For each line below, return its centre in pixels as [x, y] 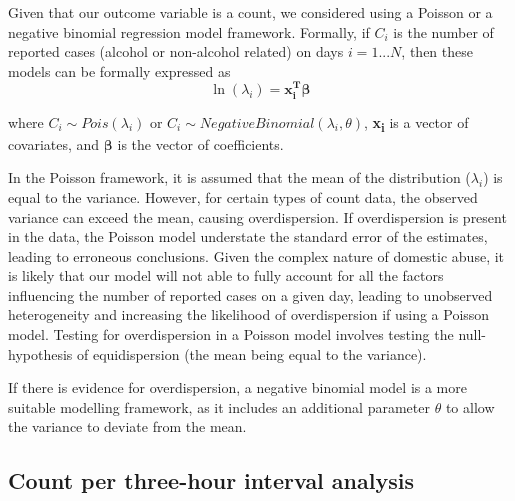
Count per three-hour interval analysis [211, 480]
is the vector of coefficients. [200, 143]
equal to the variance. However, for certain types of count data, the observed [243, 196]
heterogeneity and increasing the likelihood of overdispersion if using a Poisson [249, 314]
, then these [437, 51]
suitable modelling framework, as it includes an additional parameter [219, 406]
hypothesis [40, 353]
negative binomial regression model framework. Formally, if [189, 31]
